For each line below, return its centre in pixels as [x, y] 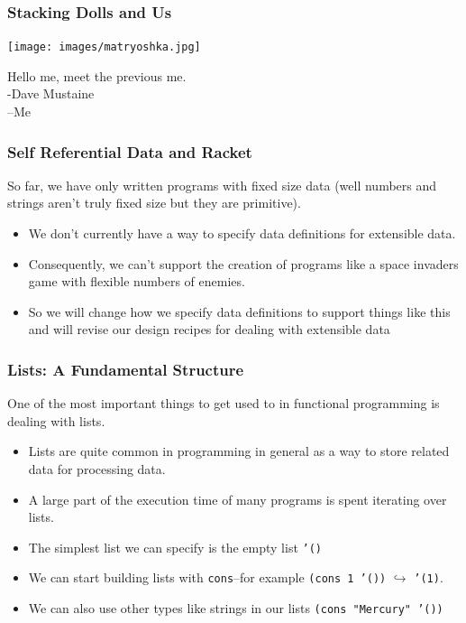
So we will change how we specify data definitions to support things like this [239, 311]
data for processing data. [97, 469]
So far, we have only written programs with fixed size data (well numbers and [222, 185]
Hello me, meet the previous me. [97, 75]
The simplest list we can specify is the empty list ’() [175, 547]
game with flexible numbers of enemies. [137, 281]
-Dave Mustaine [51, 93]
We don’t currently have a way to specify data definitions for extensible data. [242, 233]
